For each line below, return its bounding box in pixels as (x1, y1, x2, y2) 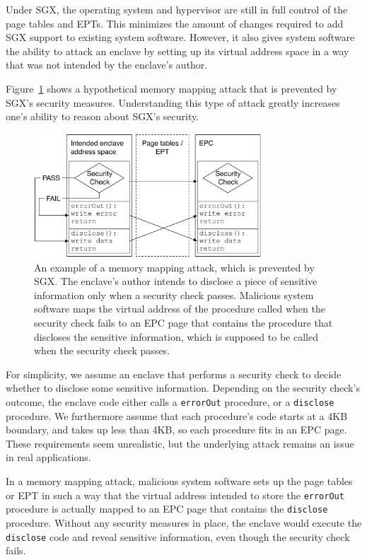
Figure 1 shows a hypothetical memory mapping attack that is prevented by (6, 81, 337, 95)
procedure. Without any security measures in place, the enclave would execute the (6, 515, 362, 530)
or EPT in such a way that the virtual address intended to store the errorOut (6, 487, 344, 502)
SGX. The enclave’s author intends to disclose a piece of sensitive (34, 274, 318, 288)
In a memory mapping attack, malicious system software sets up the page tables (6, 474, 353, 489)
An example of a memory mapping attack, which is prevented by (34, 259, 315, 274)
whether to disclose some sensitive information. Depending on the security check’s (6, 380, 360, 395)
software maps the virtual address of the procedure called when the (34, 301, 325, 316)
